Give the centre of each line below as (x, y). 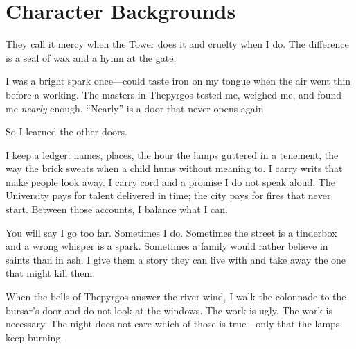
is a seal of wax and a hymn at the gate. (91, 57)
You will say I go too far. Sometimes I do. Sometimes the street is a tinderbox (171, 232)
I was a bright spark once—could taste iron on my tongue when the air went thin (178, 81)
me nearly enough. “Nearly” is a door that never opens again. (136, 108)
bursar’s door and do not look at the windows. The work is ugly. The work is (169, 310)
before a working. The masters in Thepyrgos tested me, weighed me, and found (173, 94)
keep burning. (35, 337)
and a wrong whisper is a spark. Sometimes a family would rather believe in (167, 246)
